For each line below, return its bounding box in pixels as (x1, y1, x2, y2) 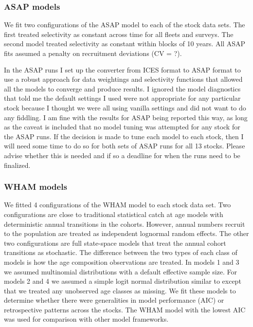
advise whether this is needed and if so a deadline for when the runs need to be (4, 150, 240, 160)
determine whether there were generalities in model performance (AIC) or (4, 295, 224, 305)
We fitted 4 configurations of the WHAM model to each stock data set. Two (4, 200, 231, 210)
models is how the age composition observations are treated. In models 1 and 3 (4, 256, 239, 267)
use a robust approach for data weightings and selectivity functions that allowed (4, 74, 243, 84)
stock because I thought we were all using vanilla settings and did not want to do (4, 102, 246, 112)
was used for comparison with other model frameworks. (4, 314, 169, 324)
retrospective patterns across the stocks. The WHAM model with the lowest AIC (4, 304, 246, 314)
